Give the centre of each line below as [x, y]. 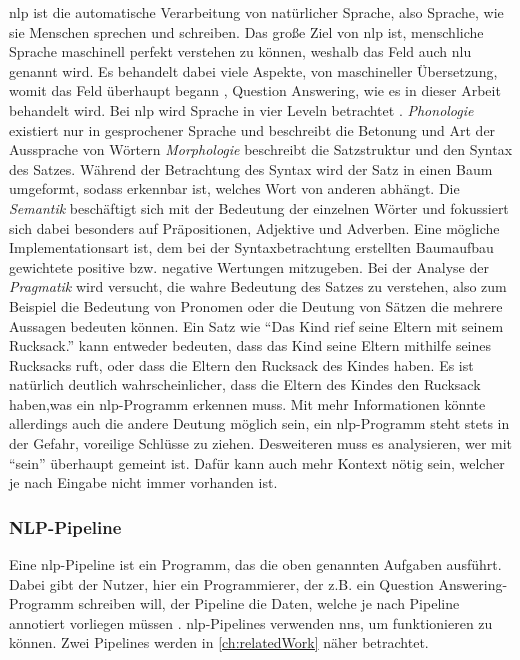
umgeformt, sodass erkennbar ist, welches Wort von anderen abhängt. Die [234, 188]
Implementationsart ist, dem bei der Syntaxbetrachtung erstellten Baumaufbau [251, 247]
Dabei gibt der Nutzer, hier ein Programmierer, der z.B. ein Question [221, 583]
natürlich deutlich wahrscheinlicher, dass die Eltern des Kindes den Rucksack [245, 384]
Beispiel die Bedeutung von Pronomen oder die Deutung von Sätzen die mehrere [256, 305]
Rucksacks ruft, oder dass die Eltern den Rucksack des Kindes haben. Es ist [241, 364]
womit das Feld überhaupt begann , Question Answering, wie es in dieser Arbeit [255, 90]
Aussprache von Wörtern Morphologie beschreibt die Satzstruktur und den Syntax [261, 149]
